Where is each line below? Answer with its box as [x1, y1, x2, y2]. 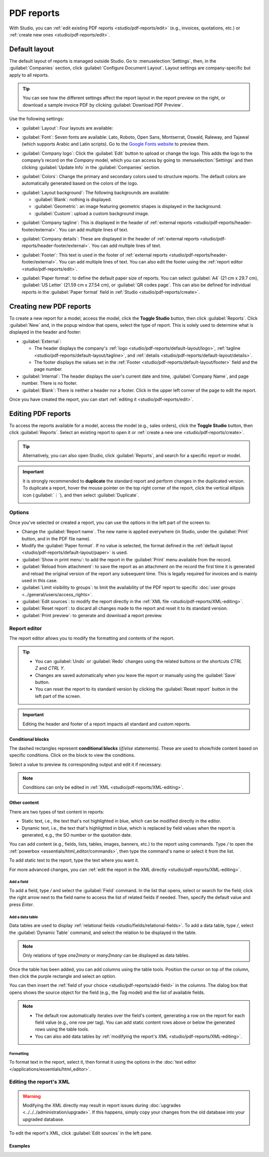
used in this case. [21, 577, 58, 583]
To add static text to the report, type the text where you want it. [9, 857, 139, 863]
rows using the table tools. [35, 1026, 90, 1032]
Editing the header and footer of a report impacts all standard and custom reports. [22, 721, 191, 727]
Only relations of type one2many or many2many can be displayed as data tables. [22, 952, 190, 958]
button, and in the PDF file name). [21, 535, 91, 541]
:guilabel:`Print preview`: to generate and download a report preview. [21, 612, 163, 618]
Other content [9, 800, 39, 806]
